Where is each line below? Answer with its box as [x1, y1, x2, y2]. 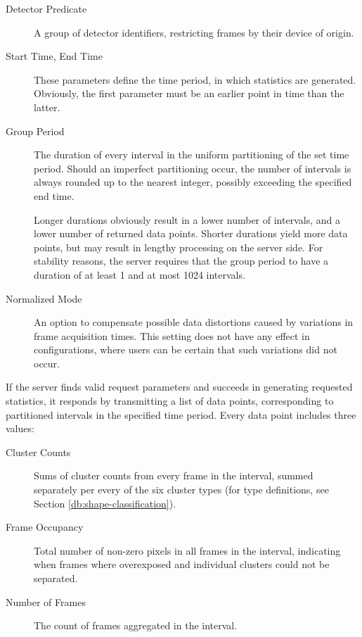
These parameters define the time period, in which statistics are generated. [34, 72, 356, 87]
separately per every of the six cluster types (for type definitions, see [34, 482, 329, 497]
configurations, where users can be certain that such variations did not [34, 342, 337, 357]
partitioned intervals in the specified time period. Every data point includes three [6, 407, 356, 422]
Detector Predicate [6, 1, 87, 15]
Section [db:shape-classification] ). [34, 496, 176, 510]
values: [6, 421, 34, 436]
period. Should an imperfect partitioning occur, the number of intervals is [34, 160, 351, 175]
